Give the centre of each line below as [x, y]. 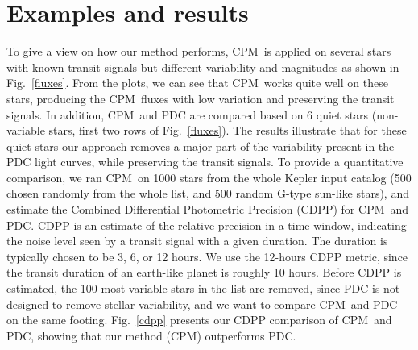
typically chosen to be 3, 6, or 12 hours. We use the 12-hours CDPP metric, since [207, 256]
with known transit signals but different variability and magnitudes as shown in [203, 67]
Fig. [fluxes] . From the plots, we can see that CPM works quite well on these [197, 83]
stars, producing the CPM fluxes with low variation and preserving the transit [201, 98]
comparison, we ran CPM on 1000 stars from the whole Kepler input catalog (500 [209, 177]
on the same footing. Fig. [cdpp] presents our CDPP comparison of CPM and [199, 320]
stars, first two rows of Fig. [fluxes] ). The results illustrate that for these [228, 130]
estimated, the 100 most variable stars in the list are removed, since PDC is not [203, 288]
